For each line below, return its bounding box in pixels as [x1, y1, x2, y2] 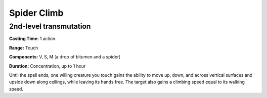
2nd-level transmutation [9, 22, 91, 31]
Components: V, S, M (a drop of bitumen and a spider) [9, 54, 121, 60]
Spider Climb [9, 7, 64, 18]
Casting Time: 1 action [9, 36, 56, 42]
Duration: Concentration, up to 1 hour [9, 63, 86, 69]
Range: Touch [9, 45, 38, 50]
